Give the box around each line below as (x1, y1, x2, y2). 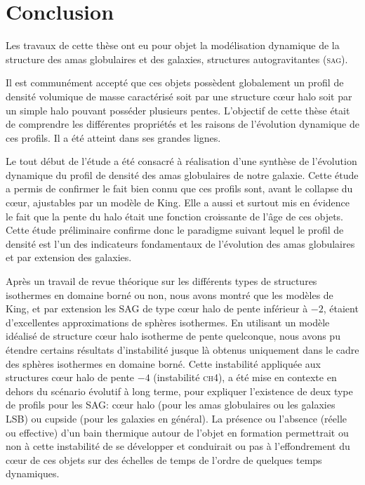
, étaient (323, 301, 359, 316)
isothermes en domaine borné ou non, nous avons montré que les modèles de (6, 287, 333, 302)
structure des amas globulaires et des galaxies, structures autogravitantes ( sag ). (6, 51, 348, 66)
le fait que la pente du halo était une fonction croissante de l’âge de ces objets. (6, 208, 343, 223)
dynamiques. (6, 466, 60, 481)
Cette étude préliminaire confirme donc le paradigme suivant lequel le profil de (6, 222, 344, 237)
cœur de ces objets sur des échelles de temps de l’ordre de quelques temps (6, 452, 322, 467)
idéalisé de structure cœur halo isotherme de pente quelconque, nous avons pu (6, 328, 340, 343)
